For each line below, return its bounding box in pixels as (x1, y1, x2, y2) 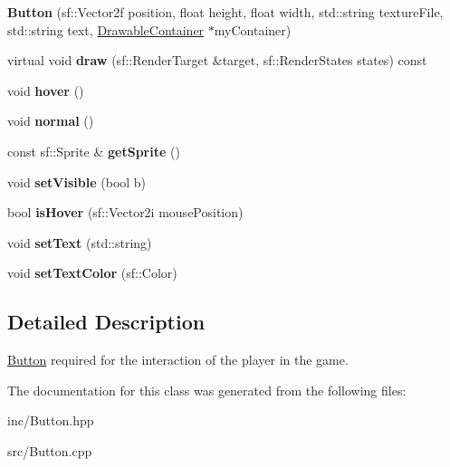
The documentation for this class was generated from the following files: (7, 380, 407, 399)
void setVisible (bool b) (7, 172, 147, 191)
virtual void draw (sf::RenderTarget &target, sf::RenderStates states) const (7, 51, 427, 70)
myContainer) (214, 20, 292, 39)
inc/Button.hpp (7, 411, 94, 430)
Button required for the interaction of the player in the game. (7, 350, 349, 369)
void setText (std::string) (7, 233, 152, 252)
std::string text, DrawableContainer (7, 20, 205, 39)
